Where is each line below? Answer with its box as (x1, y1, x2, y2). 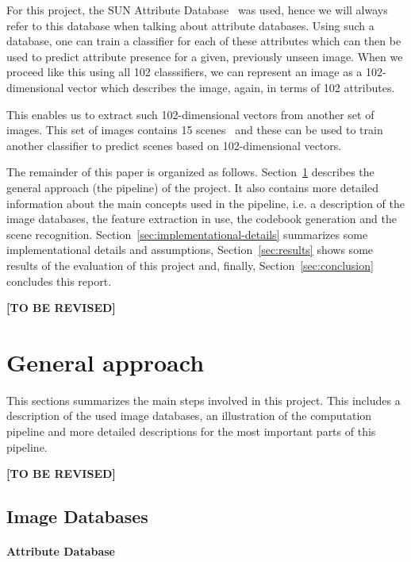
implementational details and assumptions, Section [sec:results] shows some (6, 241, 374, 258)
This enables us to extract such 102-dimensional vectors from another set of (6, 106, 375, 122)
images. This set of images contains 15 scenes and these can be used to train (6, 121, 383, 138)
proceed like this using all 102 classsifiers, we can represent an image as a (6, 64, 363, 80)
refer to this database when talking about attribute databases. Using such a (6, 17, 375, 33)
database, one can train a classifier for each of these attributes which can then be (6, 33, 401, 49)
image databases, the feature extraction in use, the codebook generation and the (6, 210, 397, 227)
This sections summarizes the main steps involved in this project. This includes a (6, 391, 401, 408)
